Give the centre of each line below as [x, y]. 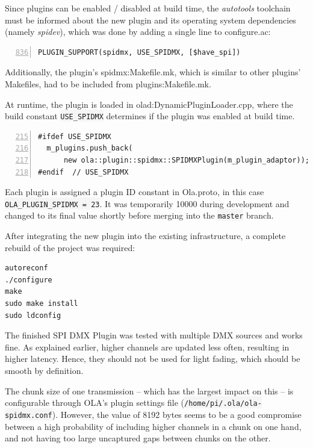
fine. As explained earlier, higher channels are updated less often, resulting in [147, 347]
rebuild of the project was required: [70, 247]
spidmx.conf [29, 415]
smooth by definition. [44, 371]
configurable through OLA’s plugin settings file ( [95, 403]
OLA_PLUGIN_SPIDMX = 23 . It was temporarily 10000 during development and [147, 203]
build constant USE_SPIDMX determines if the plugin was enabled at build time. [150, 116]
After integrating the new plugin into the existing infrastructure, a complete [145, 236]
